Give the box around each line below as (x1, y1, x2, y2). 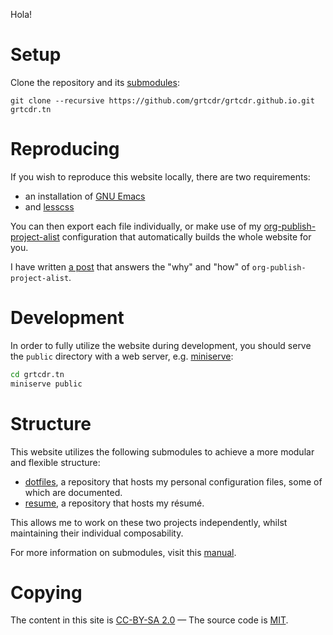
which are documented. (24, 486, 123, 498)
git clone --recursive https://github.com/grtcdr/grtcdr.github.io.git (10, 95, 315, 106)
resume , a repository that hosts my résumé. (24, 497, 205, 509)
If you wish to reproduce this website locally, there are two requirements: (10, 170, 311, 183)
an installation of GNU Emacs (24, 190, 146, 202)
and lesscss (24, 200, 75, 213)
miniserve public (10, 379, 83, 389)
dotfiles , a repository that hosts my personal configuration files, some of (24, 475, 323, 488)
